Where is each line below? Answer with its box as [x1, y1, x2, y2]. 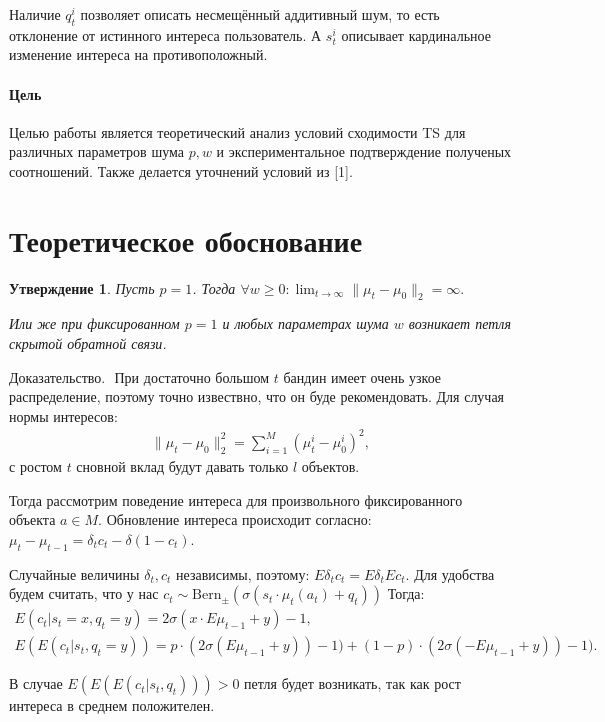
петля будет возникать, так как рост [244, 673, 461, 694]
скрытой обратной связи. [9, 333, 167, 354]
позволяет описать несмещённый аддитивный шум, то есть [80, 4, 440, 24]
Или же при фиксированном [9, 313, 180, 334]
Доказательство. [9, 371, 106, 386]
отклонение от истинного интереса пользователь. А [9, 24, 322, 45]
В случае [9, 673, 63, 694]
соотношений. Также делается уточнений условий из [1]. [9, 160, 353, 181]
